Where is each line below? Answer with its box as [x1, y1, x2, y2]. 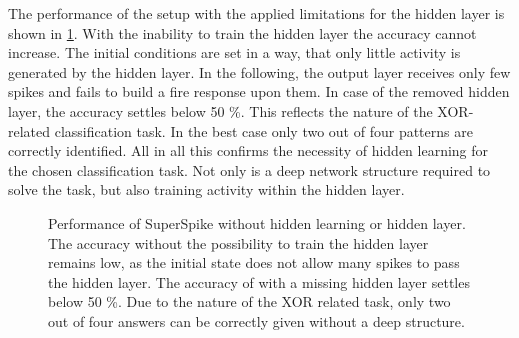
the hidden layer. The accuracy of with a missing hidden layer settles [48, 271, 470, 292]
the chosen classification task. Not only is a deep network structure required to [8, 159, 491, 180]
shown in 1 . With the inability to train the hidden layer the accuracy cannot [8, 22, 477, 43]
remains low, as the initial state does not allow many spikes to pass [48, 252, 460, 273]
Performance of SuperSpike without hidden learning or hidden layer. [48, 212, 466, 233]
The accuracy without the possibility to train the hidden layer [48, 232, 429, 253]
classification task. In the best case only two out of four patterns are [54, 120, 473, 141]
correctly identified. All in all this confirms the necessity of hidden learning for [8, 140, 489, 161]
